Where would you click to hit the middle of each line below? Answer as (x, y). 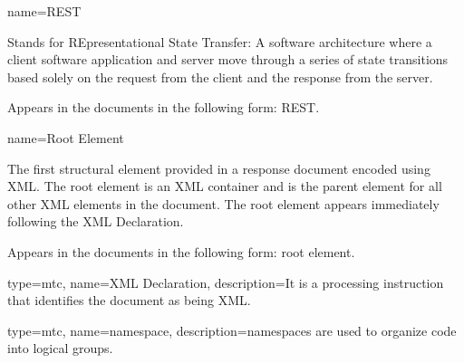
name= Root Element (66, 137)
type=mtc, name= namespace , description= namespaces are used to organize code (232, 330)
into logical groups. (60, 348)
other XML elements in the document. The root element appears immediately (223, 203)
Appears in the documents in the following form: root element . (181, 251)
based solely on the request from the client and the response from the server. (220, 76)
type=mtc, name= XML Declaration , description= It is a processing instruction (226, 282)
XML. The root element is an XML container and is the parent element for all (225, 186)
